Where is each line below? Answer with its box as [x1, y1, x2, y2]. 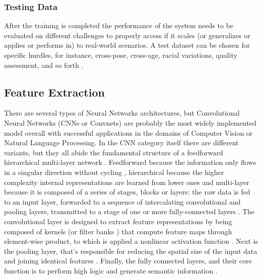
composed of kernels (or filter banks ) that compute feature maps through [4, 226, 232, 236]
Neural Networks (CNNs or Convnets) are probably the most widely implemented [4, 117, 256, 128]
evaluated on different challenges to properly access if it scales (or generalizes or [4, 30, 250, 40]
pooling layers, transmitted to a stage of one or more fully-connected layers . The [4, 206, 255, 217]
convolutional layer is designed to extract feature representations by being [4, 216, 232, 226]
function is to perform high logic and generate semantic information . [4, 265, 218, 275]
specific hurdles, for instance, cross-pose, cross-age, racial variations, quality [4, 50, 237, 60]
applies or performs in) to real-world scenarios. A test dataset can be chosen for [4, 40, 250, 50]
